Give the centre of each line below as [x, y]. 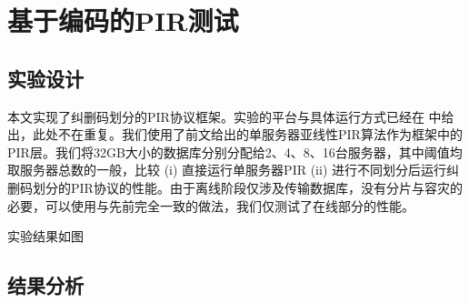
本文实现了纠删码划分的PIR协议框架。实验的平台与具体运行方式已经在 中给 [231, 116]
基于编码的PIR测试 [123, 20]
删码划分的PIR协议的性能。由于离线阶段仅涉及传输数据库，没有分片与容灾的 [235, 187]
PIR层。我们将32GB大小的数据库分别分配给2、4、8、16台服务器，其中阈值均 [235, 151]
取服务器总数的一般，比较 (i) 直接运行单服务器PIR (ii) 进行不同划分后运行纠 [233, 170]
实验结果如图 [45, 236]
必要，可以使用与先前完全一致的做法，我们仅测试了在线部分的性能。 [211, 205]
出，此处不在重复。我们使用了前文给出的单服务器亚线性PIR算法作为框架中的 [235, 134]
